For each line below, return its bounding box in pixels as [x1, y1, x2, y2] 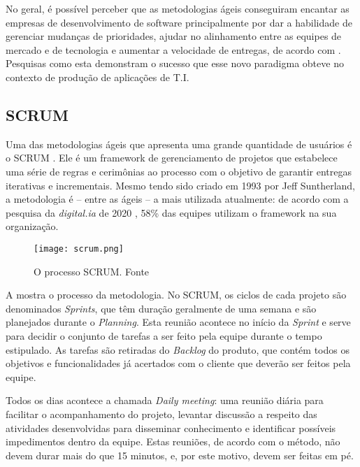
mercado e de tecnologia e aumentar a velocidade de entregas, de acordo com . [6, 42, 341, 57]
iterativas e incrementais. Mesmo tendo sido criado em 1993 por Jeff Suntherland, [6, 178, 356, 192]
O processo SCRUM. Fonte [34, 264, 150, 278]
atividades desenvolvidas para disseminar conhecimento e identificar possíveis [6, 420, 336, 435]
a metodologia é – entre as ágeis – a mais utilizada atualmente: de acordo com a [6, 192, 349, 206]
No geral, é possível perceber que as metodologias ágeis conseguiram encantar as [6, 1, 350, 15]
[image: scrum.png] [34, 243, 124, 254]
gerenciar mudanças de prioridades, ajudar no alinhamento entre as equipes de [6, 29, 342, 43]
